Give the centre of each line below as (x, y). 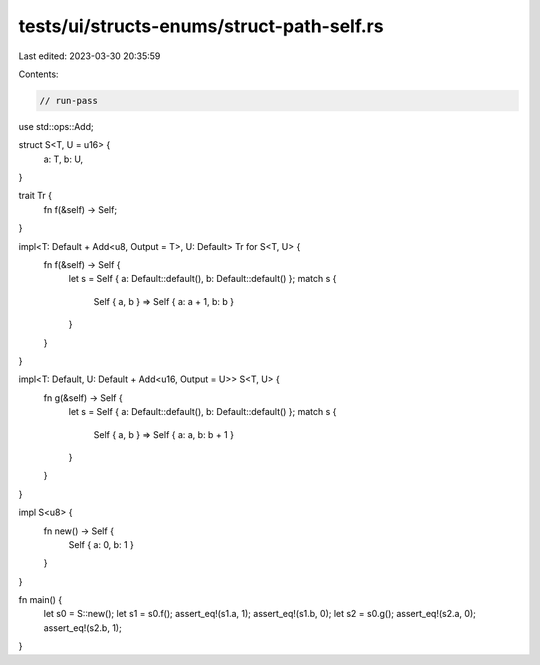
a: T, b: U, (63, 159)
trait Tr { (35, 196)
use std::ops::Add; (56, 126)
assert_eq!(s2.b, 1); (82, 627)
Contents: (38, 74)
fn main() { (40, 600)
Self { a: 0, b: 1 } (101, 544)
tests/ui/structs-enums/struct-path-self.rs (201, 26)
